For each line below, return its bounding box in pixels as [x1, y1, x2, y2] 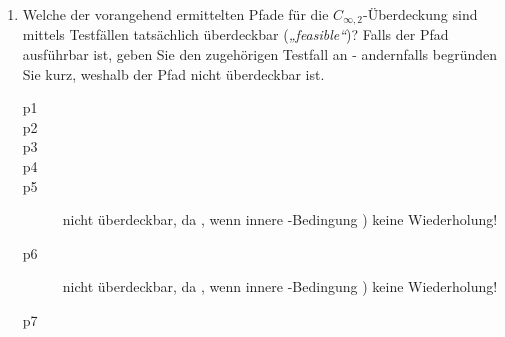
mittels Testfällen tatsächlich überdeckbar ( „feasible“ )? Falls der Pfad [22, 24, 449, 45]
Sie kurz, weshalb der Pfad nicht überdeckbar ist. [22, 63, 325, 84]
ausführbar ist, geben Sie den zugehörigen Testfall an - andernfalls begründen [22, 44, 498, 65]
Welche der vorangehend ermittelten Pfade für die [22, 4, 329, 24]
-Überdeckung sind [363, 4, 478, 24]
